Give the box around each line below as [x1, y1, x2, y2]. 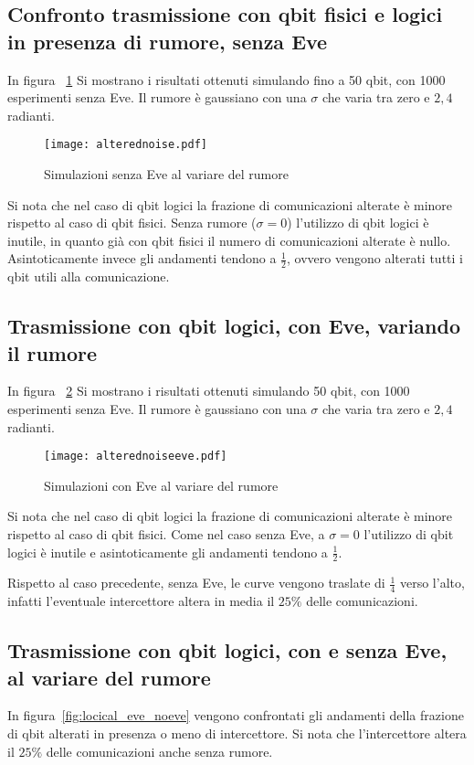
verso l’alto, [399, 573, 465, 592]
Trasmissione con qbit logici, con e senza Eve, [7, 636, 448, 664]
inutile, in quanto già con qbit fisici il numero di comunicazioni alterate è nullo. [7, 230, 451, 250]
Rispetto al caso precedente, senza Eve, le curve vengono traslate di [7, 573, 385, 592]
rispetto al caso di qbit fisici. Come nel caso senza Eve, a [7, 525, 325, 544]
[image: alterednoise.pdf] [44, 138, 207, 152]
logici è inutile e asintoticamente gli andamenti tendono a [7, 542, 328, 561]
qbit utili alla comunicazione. [7, 267, 170, 286]
